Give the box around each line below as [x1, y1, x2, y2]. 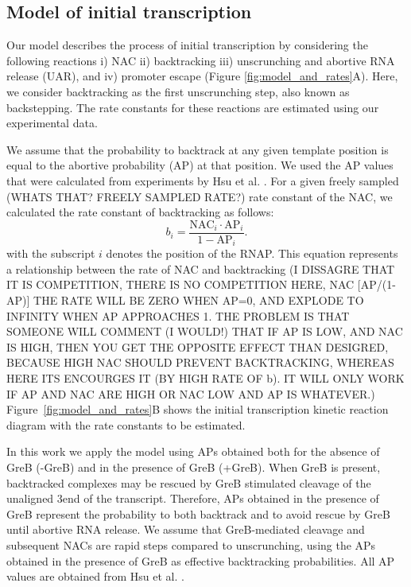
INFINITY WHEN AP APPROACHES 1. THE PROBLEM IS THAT [6, 307, 350, 324]
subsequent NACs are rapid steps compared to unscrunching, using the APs [6, 536, 376, 553]
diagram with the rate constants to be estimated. [6, 416, 246, 433]
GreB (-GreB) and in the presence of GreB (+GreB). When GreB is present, [6, 458, 381, 475]
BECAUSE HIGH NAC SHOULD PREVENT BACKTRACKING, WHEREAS [6, 354, 394, 371]
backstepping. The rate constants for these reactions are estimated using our [6, 99, 379, 115]
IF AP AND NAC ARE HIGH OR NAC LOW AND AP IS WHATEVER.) [6, 385, 375, 402]
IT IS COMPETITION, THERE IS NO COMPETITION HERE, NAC [6, 276, 355, 293]
